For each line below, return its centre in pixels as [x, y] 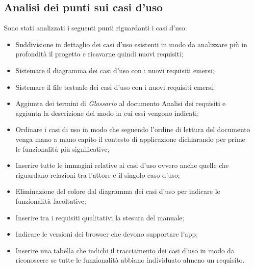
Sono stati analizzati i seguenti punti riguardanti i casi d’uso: [96, 28]
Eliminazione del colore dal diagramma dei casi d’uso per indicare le [118, 191]
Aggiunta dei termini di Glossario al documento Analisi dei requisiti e [120, 103]
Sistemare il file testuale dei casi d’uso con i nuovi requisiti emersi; [115, 87]
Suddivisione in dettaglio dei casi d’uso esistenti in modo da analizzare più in [131, 44]
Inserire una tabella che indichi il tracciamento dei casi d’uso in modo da [125, 250]
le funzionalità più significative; [62, 148]
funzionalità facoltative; [51, 201]
